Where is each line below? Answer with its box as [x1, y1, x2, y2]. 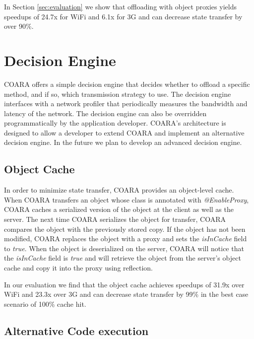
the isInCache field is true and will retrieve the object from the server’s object [4, 253, 241, 263]
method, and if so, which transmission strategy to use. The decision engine [4, 88, 231, 99]
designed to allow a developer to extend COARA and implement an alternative [4, 127, 245, 137]
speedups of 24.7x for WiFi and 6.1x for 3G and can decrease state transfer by [4, 11, 243, 21]
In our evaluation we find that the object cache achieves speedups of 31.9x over [4, 279, 245, 289]
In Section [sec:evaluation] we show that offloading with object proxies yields [4, 1, 237, 11]
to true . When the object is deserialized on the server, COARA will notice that [4, 243, 244, 253]
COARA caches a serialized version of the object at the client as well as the [4, 204, 234, 214]
